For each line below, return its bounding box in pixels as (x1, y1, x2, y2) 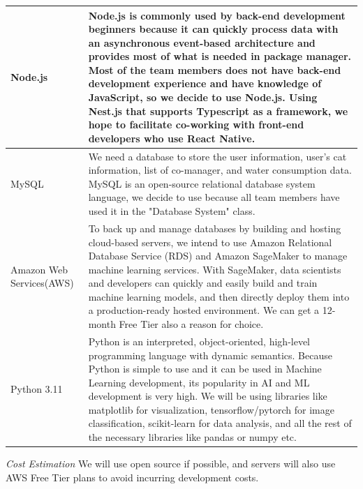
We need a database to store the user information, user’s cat (88, 149, 347, 163)
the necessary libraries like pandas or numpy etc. (88, 430, 297, 444)
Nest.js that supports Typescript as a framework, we (88, 103, 348, 118)
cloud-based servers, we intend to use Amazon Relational (88, 234, 332, 249)
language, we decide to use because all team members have (88, 190, 340, 204)
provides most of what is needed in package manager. (88, 49, 352, 63)
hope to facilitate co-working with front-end (88, 117, 304, 132)
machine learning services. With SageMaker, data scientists (88, 262, 341, 276)
